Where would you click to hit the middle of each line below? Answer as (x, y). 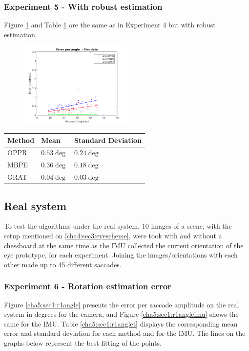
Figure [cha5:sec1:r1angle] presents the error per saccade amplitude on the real (122, 304)
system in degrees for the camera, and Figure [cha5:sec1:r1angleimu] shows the (121, 314)
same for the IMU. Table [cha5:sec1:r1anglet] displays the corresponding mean (121, 323)
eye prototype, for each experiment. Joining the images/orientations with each (121, 255)
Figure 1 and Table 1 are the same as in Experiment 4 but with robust (110, 25)
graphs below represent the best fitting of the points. (83, 342)
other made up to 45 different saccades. (63, 264)
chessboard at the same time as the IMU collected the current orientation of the (124, 245)
